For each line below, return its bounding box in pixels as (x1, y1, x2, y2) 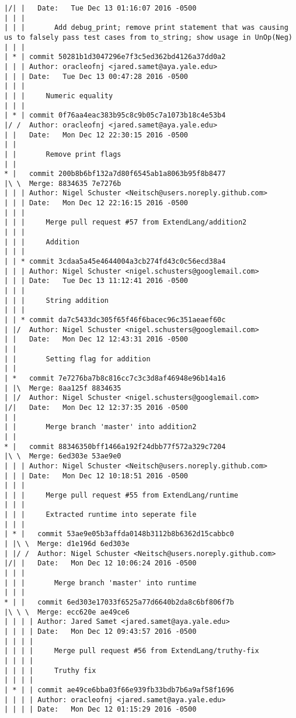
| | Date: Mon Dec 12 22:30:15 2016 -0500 (4, 130, 188, 139)
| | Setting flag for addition (4, 354, 151, 363)
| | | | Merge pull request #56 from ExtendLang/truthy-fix (4, 647, 259, 655)
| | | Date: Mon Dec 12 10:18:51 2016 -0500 (4, 471, 188, 480)
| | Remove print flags (4, 150, 121, 158)
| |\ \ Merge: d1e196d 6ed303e (4, 540, 130, 548)
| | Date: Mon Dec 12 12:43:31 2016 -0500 (4, 335, 188, 344)
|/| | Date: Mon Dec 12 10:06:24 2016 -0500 (4, 559, 197, 568)
